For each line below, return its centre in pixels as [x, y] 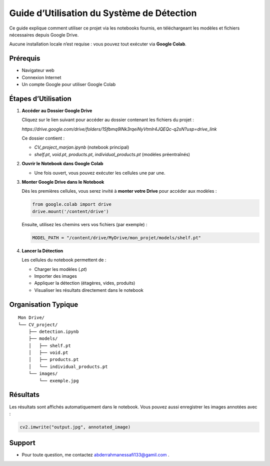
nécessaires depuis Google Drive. [44, 35]
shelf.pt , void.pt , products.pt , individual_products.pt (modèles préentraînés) [112, 154]
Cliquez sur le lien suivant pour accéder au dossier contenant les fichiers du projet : [108, 120]
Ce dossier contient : [43, 138]
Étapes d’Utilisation [40, 98]
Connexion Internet [41, 77]
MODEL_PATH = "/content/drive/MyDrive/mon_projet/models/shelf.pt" [117, 238]
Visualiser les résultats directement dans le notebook [89, 290]
